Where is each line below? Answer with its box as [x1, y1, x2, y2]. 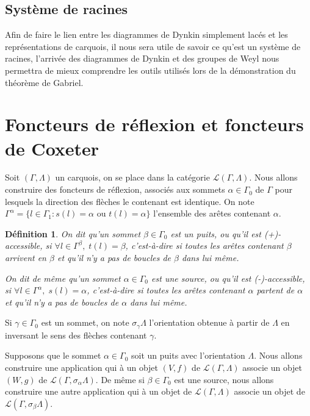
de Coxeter [5, 135, 99, 160]
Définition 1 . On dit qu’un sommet [5, 227, 141, 240]
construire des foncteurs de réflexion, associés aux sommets [5, 183, 225, 196]
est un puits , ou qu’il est [170, 227, 261, 240]
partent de [256, 284, 295, 296]
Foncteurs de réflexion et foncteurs [5, 112, 304, 137]
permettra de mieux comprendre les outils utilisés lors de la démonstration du [5, 63, 296, 76]
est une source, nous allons [174, 373, 274, 386]
